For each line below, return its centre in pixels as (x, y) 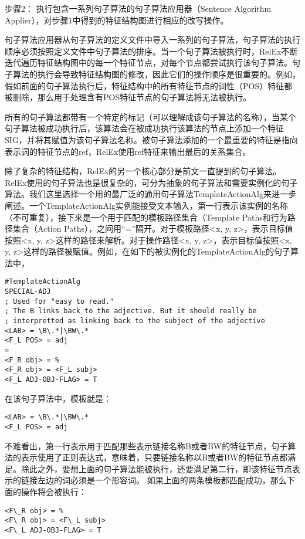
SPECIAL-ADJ (28, 292)
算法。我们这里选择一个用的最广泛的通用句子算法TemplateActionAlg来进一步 (150, 194)
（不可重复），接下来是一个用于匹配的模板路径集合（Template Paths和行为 (146, 217)
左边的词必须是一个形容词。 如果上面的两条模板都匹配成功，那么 (162, 480)
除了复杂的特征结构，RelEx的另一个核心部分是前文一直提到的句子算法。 (143, 171)
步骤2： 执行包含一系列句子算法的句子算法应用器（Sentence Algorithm (138, 8)
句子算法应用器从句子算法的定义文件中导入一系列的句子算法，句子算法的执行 (152, 40)
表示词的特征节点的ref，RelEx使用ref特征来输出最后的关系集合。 (128, 151)
